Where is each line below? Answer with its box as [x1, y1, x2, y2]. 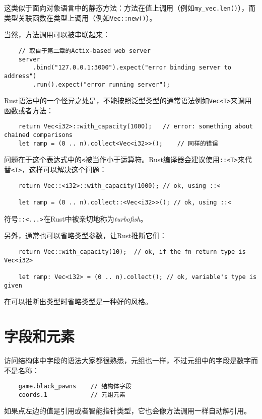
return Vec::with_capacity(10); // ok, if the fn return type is [18, 248, 246, 255]
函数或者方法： [4, 105, 53, 115]
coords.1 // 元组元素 [18, 391, 125, 398]
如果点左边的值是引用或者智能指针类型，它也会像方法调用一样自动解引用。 [4, 405, 251, 416]
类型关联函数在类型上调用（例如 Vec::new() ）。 [4, 12, 157, 23]
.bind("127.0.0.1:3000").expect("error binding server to [33, 64, 232, 72]
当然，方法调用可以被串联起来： [4, 29, 110, 40]
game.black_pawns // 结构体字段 [18, 383, 132, 390]
